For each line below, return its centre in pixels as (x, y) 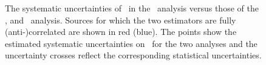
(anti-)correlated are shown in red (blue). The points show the (121, 32)
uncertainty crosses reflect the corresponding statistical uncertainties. (133, 55)
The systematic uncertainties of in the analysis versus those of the (132, 8)
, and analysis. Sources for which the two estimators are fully (121, 20)
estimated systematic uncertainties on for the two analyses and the (131, 43)
